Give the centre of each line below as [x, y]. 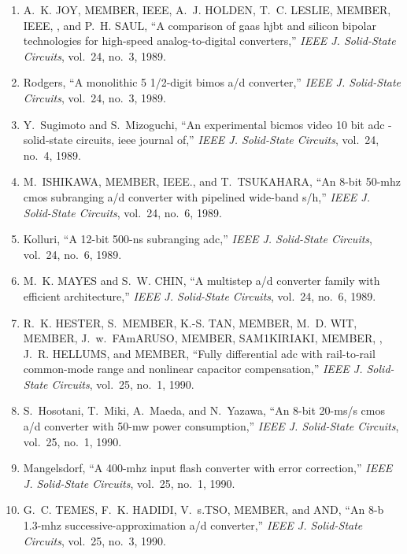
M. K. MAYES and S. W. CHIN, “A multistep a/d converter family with [202, 281]
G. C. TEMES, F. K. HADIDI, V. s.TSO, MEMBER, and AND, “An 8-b [203, 510]
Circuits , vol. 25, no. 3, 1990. [94, 540]
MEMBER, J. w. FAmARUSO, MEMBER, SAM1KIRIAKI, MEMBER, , [203, 338]
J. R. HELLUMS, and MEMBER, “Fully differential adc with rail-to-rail [199, 353]
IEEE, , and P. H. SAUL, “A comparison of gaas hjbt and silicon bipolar [200, 25]
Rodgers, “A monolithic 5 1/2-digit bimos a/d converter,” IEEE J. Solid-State [212, 82]
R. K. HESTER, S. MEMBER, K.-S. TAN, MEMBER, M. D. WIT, [190, 322]
